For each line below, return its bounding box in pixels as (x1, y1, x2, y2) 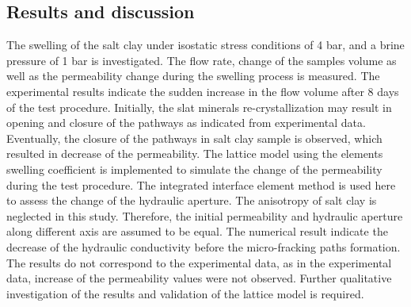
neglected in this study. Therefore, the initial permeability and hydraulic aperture (6, 207, 403, 224)
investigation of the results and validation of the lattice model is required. (6, 285, 364, 301)
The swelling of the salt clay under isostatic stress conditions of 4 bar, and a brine (6, 36, 405, 53)
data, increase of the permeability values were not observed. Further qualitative (6, 270, 392, 286)
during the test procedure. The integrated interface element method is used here (6, 176, 396, 193)
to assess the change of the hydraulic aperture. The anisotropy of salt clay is (6, 192, 377, 209)
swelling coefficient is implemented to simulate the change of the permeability (6, 160, 382, 177)
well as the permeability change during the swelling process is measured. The (6, 67, 380, 84)
